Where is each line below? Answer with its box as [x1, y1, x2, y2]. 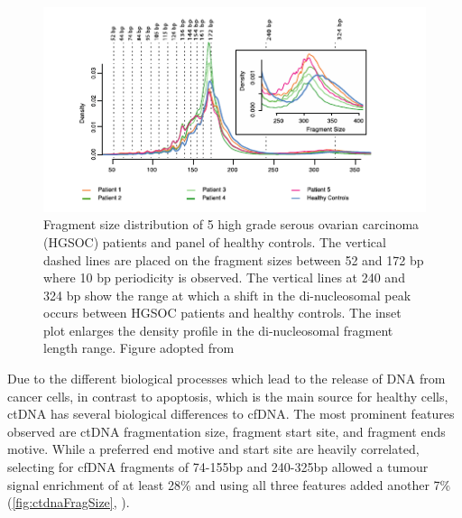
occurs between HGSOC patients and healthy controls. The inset [43, 303, 402, 322]
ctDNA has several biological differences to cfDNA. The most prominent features [7, 404, 455, 423]
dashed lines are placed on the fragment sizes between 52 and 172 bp [43, 250, 424, 269]
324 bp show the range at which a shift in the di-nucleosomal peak [43, 285, 411, 304]
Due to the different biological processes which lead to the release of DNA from [7, 369, 446, 388]
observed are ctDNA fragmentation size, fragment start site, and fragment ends [7, 421, 446, 440]
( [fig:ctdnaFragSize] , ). [7, 493, 130, 512]
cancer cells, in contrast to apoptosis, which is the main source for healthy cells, [7, 386, 448, 405]
